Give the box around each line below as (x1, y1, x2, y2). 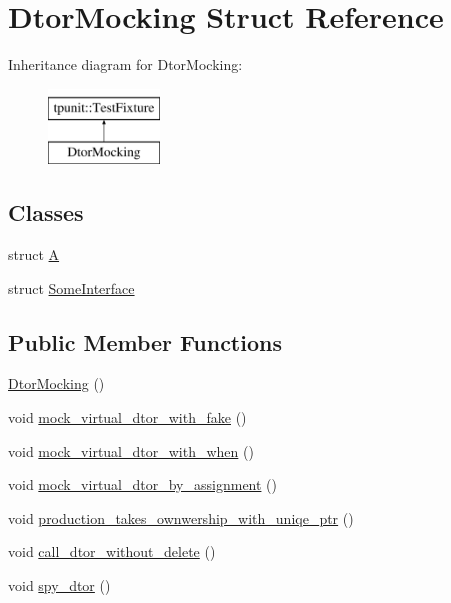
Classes (8, 197, 84, 228)
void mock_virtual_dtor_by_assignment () (8, 474, 277, 495)
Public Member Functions (8, 326, 282, 357)
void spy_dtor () (8, 575, 111, 596)
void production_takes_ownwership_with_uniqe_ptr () (8, 507, 354, 528)
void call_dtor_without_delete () (8, 541, 216, 562)
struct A (8, 244, 60, 265)
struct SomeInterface (8, 277, 135, 298)
